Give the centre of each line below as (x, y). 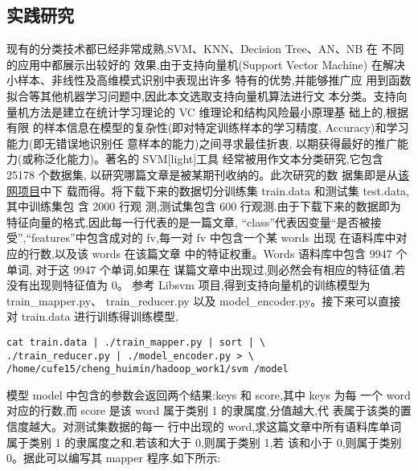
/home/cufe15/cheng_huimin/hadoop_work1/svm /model (148, 369)
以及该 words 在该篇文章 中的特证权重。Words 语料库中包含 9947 (223, 253)
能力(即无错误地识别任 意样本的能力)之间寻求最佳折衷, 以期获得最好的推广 (202, 143)
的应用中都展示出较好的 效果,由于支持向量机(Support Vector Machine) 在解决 (206, 64)
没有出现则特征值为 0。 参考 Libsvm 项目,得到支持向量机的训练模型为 (189, 285)
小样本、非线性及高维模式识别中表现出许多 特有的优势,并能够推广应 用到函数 (209, 80)
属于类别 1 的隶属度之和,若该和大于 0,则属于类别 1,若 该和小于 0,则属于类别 (204, 442)
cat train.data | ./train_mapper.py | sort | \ (136, 342)
